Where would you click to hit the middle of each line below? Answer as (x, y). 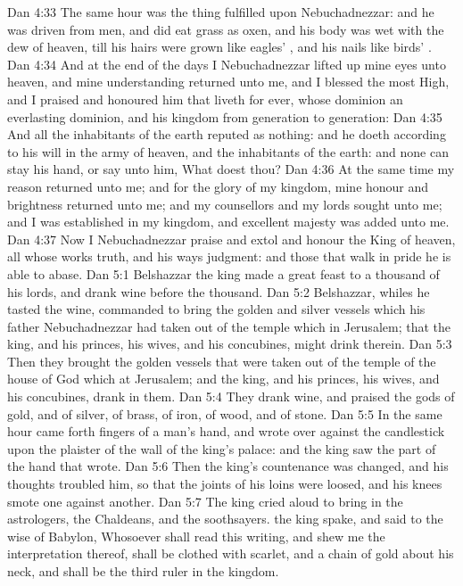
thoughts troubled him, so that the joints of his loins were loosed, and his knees (225, 484)
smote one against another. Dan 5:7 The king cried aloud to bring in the (205, 501)
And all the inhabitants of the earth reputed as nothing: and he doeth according (227, 134)
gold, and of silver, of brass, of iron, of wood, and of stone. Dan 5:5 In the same (225, 413)
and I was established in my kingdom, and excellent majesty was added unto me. (228, 222)
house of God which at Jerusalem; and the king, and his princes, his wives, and (223, 379)
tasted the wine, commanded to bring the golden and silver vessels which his (216, 309)
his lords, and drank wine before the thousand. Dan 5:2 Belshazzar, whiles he (219, 291)
